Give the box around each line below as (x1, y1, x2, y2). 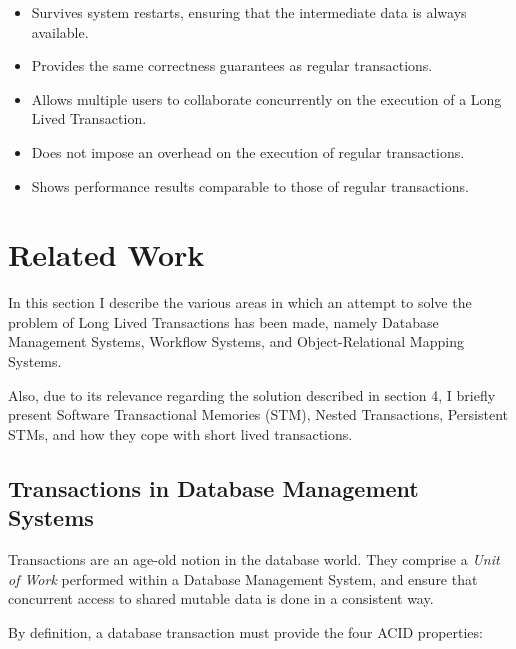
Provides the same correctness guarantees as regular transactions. (31, 55, 433, 76)
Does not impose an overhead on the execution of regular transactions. (31, 141, 465, 162)
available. (31, 21, 89, 42)
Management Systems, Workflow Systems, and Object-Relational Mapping (8, 331, 464, 352)
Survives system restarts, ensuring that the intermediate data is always (31, 2, 467, 22)
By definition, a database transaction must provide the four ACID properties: (8, 621, 483, 642)
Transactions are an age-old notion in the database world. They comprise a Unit (8, 549, 500, 570)
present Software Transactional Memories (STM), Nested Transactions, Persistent (8, 404, 508, 425)
